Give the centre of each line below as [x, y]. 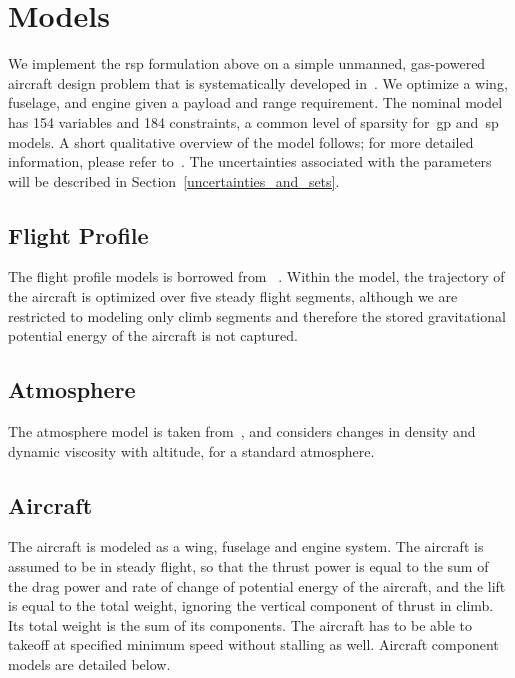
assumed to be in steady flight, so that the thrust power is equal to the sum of [248, 566]
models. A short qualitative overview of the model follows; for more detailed [241, 141]
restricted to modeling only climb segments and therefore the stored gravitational [257, 315]
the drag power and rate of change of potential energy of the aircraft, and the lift [257, 585]
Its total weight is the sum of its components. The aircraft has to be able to [240, 624]
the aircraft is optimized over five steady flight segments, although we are [233, 296]
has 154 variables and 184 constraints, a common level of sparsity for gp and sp [253, 121]
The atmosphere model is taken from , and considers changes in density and [242, 431]
